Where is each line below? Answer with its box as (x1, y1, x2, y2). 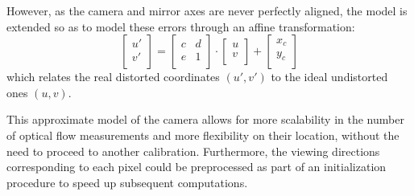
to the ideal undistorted (271, 68, 388, 85)
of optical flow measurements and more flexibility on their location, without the (6, 126, 400, 143)
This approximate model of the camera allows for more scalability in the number (6, 111, 404, 128)
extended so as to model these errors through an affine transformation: (6, 18, 355, 35)
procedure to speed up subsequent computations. (6, 174, 248, 190)
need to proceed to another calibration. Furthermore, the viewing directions (6, 142, 380, 159)
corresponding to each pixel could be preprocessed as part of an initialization (6, 158, 387, 175)
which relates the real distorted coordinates (6, 68, 220, 85)
